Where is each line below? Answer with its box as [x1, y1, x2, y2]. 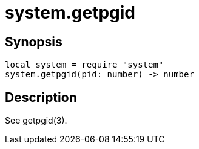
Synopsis [5, 34, 62, 49]
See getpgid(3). [5, 115, 67, 126]
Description [5, 89, 77, 105]
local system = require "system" [5, 60, 164, 70]
